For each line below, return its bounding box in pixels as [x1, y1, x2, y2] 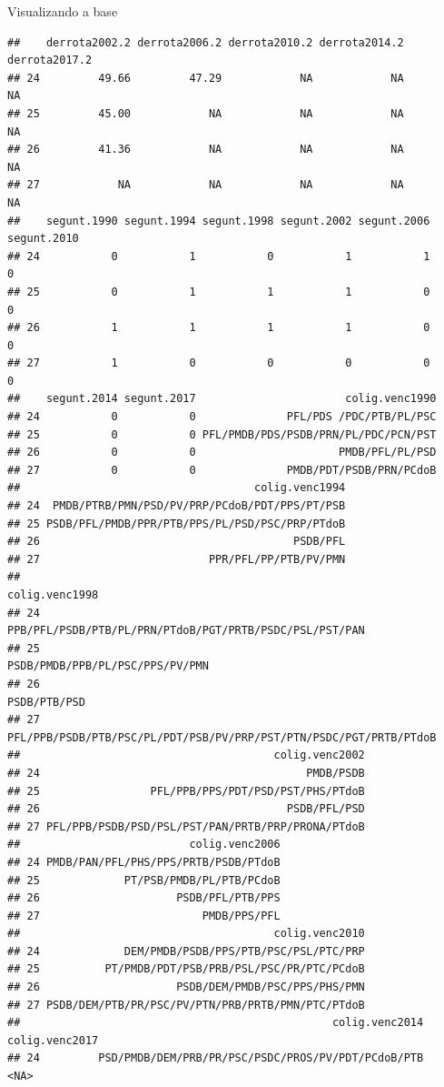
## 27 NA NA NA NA [7, 178, 404, 192]
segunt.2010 [7, 232, 79, 246]
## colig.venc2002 [7, 749, 365, 762]
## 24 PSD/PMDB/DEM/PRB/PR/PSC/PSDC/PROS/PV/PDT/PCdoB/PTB [7, 1052, 424, 1065]
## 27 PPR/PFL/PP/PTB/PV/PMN [7, 552, 346, 566]
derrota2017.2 [7, 54, 93, 67]
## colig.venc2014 [7, 1016, 424, 1030]
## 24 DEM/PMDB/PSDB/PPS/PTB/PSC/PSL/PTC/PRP [7, 944, 365, 958]
